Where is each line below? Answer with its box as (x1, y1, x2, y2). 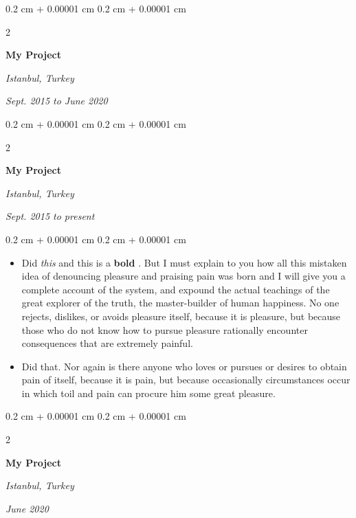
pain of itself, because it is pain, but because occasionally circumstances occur (21, 372, 351, 387)
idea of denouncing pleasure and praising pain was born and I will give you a (21, 269, 346, 283)
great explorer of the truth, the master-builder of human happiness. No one (21, 295, 340, 310)
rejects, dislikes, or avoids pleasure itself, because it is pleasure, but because (21, 308, 341, 323)
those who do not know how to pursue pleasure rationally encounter (21, 322, 308, 337)
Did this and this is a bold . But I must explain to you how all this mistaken (21, 255, 347, 269)
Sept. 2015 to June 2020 (5, 93, 108, 108)
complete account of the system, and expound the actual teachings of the (21, 282, 330, 296)
